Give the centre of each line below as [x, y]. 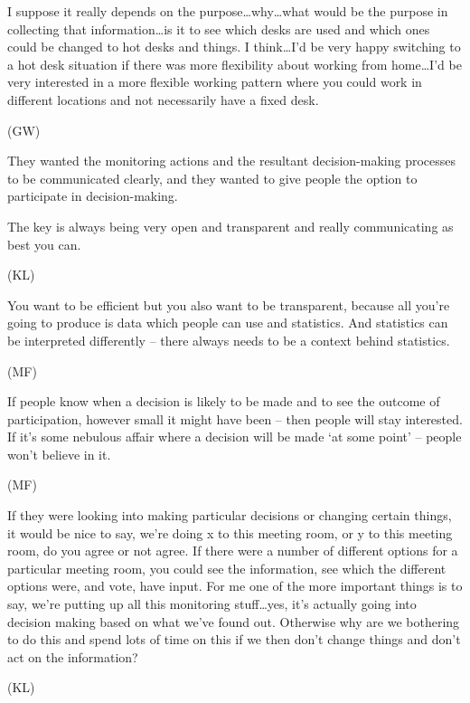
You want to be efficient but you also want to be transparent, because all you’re [229, 304]
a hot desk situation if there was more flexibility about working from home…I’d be [235, 64]
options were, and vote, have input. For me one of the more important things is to [235, 586]
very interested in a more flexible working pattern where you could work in [215, 82]
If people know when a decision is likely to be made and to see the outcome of [224, 401]
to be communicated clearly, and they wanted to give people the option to [212, 178]
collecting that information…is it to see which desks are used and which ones [219, 28]
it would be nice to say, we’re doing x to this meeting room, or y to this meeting [230, 532]
